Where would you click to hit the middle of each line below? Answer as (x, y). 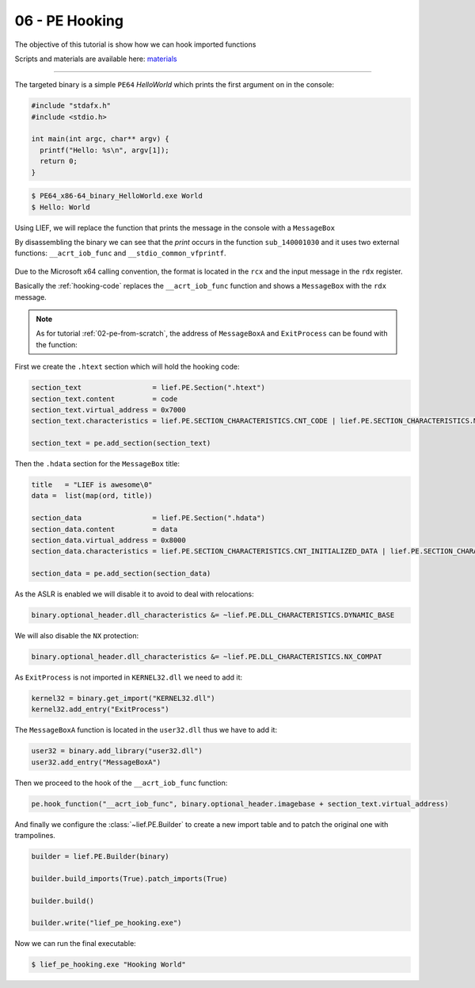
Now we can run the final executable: (75, 944)
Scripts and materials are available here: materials (96, 59)
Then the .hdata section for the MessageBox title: (97, 464)
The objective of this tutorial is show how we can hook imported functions (135, 44)
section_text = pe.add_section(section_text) (121, 443)
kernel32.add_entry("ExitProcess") (100, 709)
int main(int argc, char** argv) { (100, 139)
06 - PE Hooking (69, 21)
